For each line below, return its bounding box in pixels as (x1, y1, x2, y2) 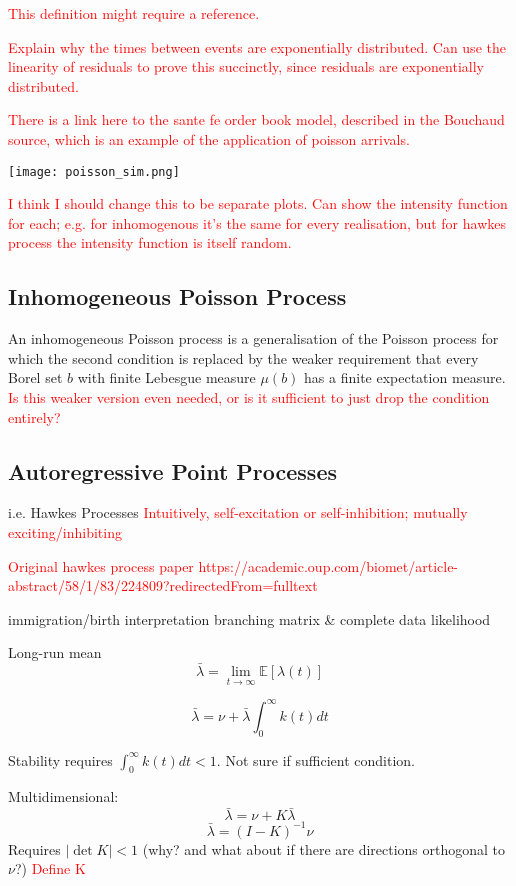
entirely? (8, 406, 61, 427)
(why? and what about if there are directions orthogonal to (142, 838, 506, 859)
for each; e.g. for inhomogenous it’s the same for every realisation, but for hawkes (8, 212, 506, 233)
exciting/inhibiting (8, 521, 122, 542)
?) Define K (14, 858, 86, 879)
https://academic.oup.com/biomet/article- (198, 555, 459, 576)
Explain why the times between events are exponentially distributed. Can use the (8, 36, 506, 57)
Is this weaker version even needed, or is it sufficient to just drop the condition (8, 386, 490, 407)
